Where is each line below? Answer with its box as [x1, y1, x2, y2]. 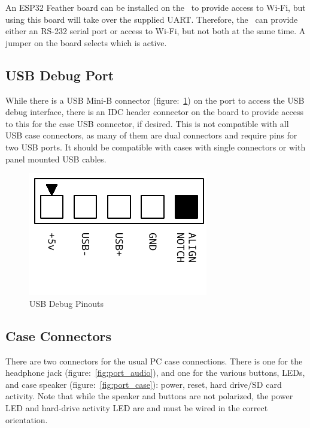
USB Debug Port [5, 65, 114, 84]
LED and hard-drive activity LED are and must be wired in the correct [5, 401, 268, 414]
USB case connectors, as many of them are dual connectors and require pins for [5, 129, 297, 141]
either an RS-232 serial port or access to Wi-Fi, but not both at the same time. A [5, 25, 306, 37]
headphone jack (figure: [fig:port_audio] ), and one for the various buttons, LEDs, [5, 366, 305, 379]
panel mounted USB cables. [5, 152, 107, 165]
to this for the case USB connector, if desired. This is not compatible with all [5, 117, 289, 129]
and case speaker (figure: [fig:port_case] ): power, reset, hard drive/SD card [5, 378, 282, 390]
